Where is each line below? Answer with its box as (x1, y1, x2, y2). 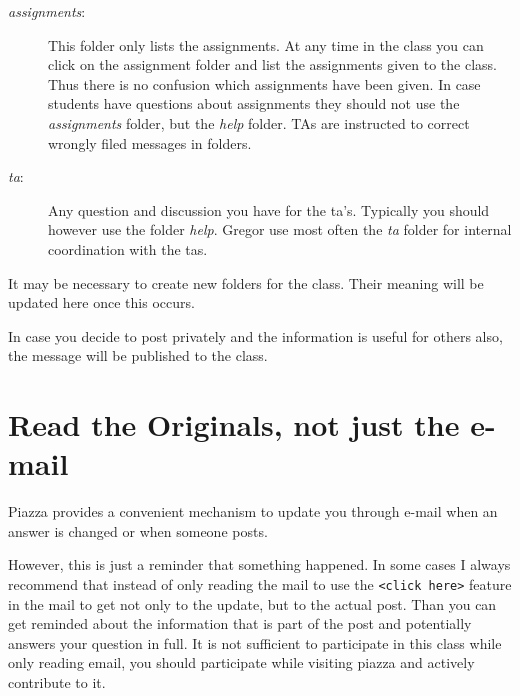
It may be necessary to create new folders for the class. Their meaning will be (8, 272, 484, 293)
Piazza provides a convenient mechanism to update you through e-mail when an (8, 501, 498, 522)
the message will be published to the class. (8, 345, 268, 366)
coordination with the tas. (48, 238, 208, 259)
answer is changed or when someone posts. (8, 520, 268, 541)
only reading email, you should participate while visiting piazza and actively (8, 652, 475, 673)
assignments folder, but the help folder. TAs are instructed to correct (48, 112, 470, 133)
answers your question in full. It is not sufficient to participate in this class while (8, 632, 502, 653)
